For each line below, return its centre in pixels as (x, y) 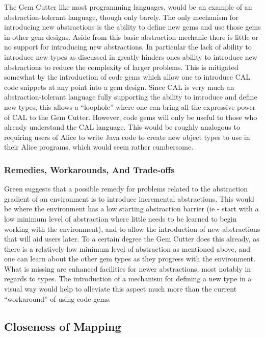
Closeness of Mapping (63, 326)
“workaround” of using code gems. (58, 298)
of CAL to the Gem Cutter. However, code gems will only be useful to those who (131, 117)
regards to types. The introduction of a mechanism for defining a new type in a (128, 279)
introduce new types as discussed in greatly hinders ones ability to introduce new (131, 56)
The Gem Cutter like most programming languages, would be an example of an (128, 7)
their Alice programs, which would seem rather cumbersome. (99, 147)
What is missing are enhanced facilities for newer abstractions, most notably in (128, 268)
